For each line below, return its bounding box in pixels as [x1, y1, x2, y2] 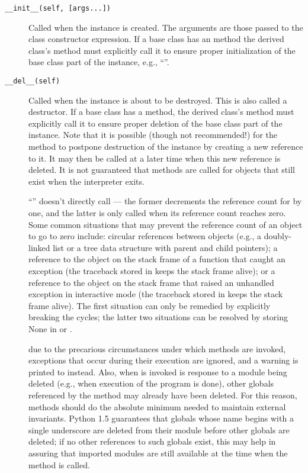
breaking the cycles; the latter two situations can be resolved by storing [28, 311, 288, 323]
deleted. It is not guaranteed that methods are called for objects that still [28, 163, 295, 176]
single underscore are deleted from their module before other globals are [28, 423, 290, 436]
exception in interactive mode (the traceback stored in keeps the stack [28, 288, 283, 300]
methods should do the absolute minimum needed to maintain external [28, 400, 286, 413]
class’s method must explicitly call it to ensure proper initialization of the [28, 44, 296, 56]
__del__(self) [5, 77, 60, 86]
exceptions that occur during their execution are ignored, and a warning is [28, 354, 299, 366]
